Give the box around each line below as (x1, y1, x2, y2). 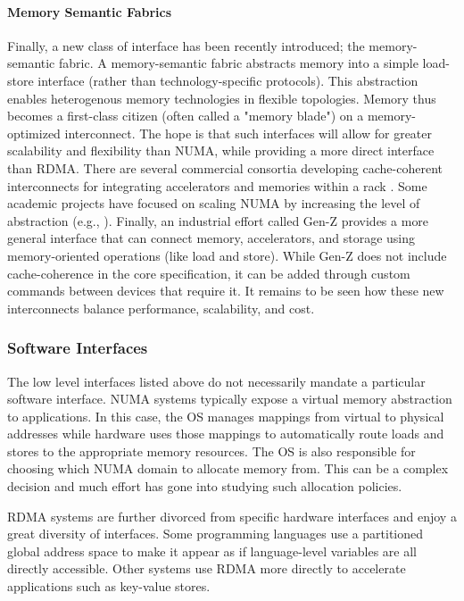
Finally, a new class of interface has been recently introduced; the (7, 36, 365, 54)
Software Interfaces (7, 337, 148, 359)
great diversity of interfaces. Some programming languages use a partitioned (7, 524, 424, 543)
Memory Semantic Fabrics (7, 2, 172, 21)
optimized (7, 123, 61, 142)
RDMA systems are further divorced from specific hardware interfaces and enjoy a (7, 506, 457, 525)
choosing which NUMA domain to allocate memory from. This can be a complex (7, 459, 449, 478)
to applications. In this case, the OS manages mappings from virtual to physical (7, 406, 444, 425)
